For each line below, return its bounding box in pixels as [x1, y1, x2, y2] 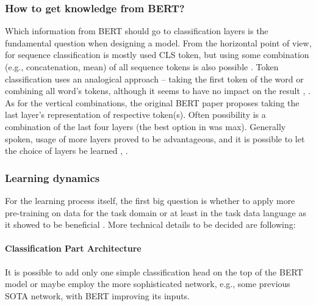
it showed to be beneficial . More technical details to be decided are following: [5, 218, 296, 231]
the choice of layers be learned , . [5, 144, 128, 157]
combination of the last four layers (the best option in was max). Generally [5, 120, 286, 133]
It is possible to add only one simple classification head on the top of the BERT [5, 265, 303, 278]
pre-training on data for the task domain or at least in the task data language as [5, 206, 306, 219]
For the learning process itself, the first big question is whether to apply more [5, 194, 295, 206]
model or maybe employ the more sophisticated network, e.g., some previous [5, 277, 290, 290]
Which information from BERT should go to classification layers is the [5, 24, 268, 37]
